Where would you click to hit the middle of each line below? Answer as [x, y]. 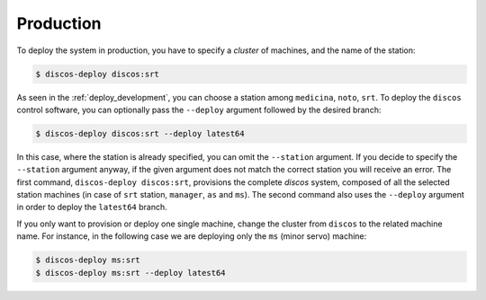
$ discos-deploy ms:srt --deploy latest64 [130, 273]
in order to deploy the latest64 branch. [92, 207]
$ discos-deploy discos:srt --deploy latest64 [140, 133]
